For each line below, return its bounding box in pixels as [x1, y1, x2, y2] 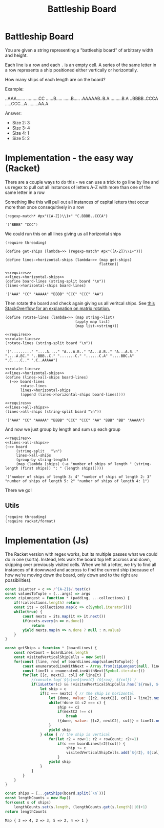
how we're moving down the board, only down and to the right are [5, 572, 138, 578]
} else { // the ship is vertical [40, 732, 110, 737]
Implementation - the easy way [5, 153, 134, 164]
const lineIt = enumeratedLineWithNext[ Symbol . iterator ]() [22, 668, 145, 673]
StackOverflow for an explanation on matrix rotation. [5, 305, 110, 311]
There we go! [5, 487, 32, 493]
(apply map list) [75, 319, 110, 324]
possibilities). [5, 577, 32, 583]
